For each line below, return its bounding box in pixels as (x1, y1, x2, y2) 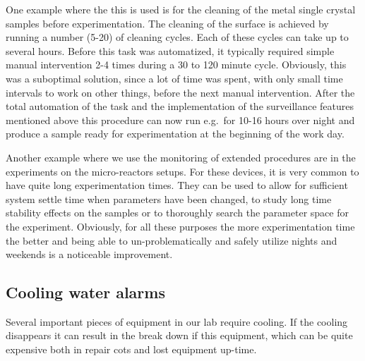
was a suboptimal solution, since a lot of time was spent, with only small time (6, 71, 343, 85)
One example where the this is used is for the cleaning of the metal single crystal (6, 2, 356, 16)
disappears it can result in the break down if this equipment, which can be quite (6, 328, 353, 343)
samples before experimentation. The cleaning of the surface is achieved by (6, 16, 329, 30)
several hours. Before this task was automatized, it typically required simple (6, 43, 335, 58)
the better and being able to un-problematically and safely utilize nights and (6, 233, 337, 247)
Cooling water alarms (6, 281, 165, 303)
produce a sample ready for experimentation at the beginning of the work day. (6, 126, 345, 141)
